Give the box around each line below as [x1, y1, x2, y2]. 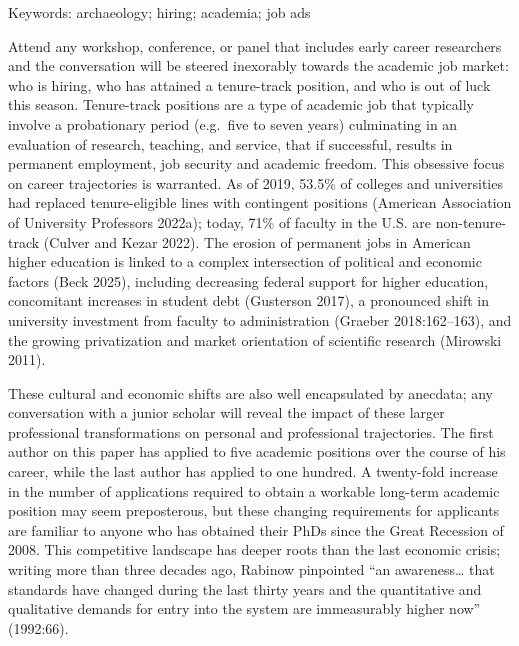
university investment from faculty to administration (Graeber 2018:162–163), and [8, 309, 512, 330]
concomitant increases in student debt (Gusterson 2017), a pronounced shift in [8, 290, 489, 311]
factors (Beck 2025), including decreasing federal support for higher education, [8, 270, 489, 291]
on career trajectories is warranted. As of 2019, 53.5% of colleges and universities [8, 172, 503, 193]
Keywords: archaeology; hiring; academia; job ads [8, 2, 311, 22]
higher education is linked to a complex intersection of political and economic [8, 251, 482, 272]
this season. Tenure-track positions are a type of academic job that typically [8, 94, 474, 115]
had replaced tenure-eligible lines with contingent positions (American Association [8, 192, 512, 213]
